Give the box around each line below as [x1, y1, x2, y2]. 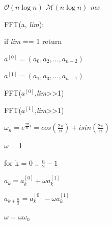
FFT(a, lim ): [4, 18, 44, 29]
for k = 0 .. [4, 157, 39, 168]
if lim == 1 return [4, 36, 62, 47]
